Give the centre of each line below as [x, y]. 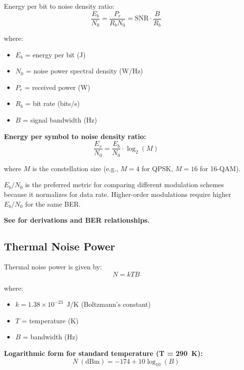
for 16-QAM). [220, 168]
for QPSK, [157, 168]
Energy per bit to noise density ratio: [59, 6]
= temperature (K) [50, 320]
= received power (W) [57, 87]
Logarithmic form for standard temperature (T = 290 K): [103, 353]
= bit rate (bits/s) [53, 103]
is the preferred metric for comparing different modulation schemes [124, 185]
